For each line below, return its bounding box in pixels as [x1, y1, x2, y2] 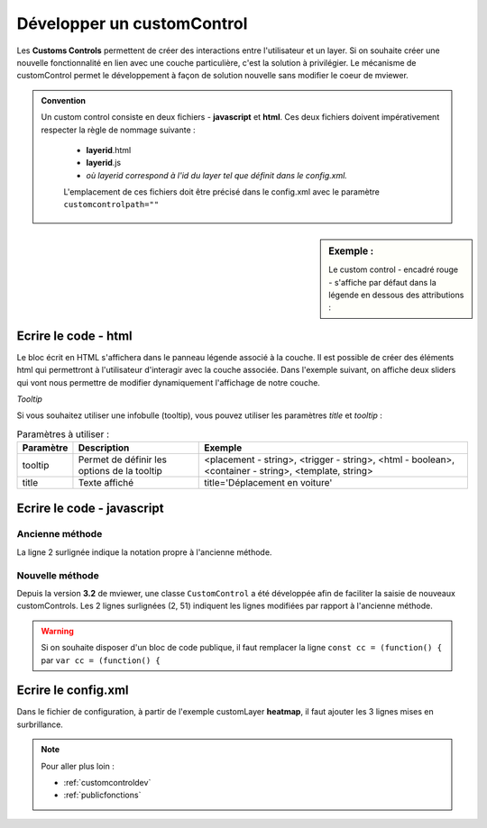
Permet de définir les [78, 453, 167, 466]
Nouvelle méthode [16, 569, 99, 581]
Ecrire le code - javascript [16, 500, 164, 515]
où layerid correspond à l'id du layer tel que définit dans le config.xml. [86, 169, 347, 180]
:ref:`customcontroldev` [63, 778, 152, 788]
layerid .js [86, 158, 122, 168]
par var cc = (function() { [41, 654, 161, 666]
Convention [41, 95, 86, 105]
